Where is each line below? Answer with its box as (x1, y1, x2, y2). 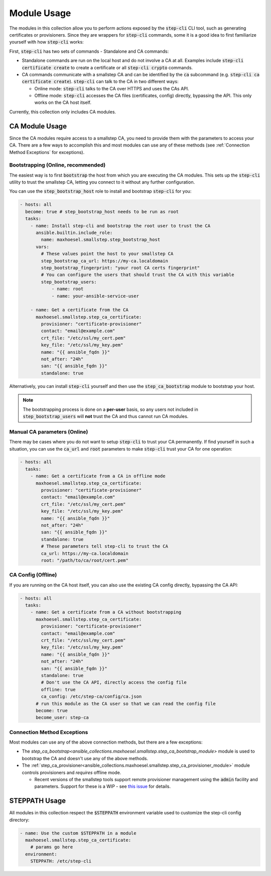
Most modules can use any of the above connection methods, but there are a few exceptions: (9, 739, 203, 745)
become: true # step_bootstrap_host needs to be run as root (25, 209, 179, 214)
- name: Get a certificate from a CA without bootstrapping (30, 610, 182, 615)
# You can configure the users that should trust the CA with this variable (41, 272, 234, 278)
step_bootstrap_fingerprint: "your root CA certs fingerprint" (41, 265, 200, 270)
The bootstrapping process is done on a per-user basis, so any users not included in (23, 406, 198, 412)
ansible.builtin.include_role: (36, 230, 113, 235)
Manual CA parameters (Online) (9, 428, 88, 435)
